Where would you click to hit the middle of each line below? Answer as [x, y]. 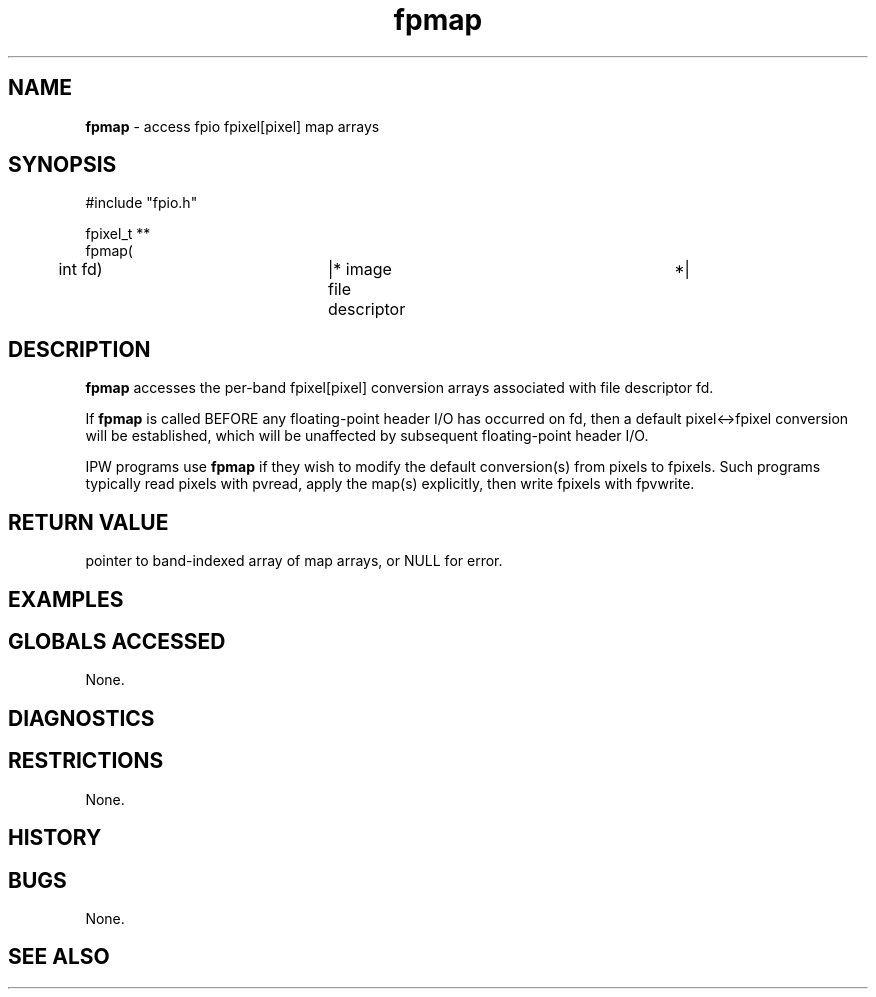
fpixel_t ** [118, 234]
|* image [359, 269]
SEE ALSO [59, 957]
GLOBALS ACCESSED [117, 641]
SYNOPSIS [62, 165]
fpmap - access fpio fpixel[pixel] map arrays [232, 126]
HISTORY [55, 838]
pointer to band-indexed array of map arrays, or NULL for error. [294, 561]
